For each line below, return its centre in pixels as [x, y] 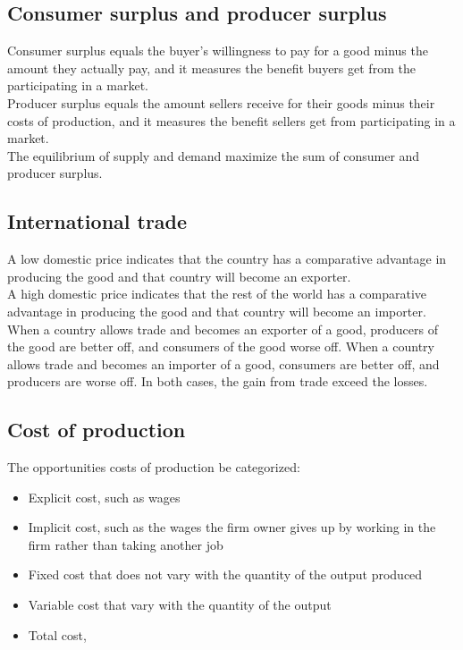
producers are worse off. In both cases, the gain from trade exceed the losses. [218, 381]
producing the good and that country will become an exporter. [179, 276]
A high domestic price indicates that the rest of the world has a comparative [217, 294]
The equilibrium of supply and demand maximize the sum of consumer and [214, 155]
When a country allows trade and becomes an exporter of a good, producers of [223, 329]
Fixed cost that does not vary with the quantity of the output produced [225, 574]
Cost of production [97, 430]
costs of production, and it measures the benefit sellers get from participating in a [231, 120]
